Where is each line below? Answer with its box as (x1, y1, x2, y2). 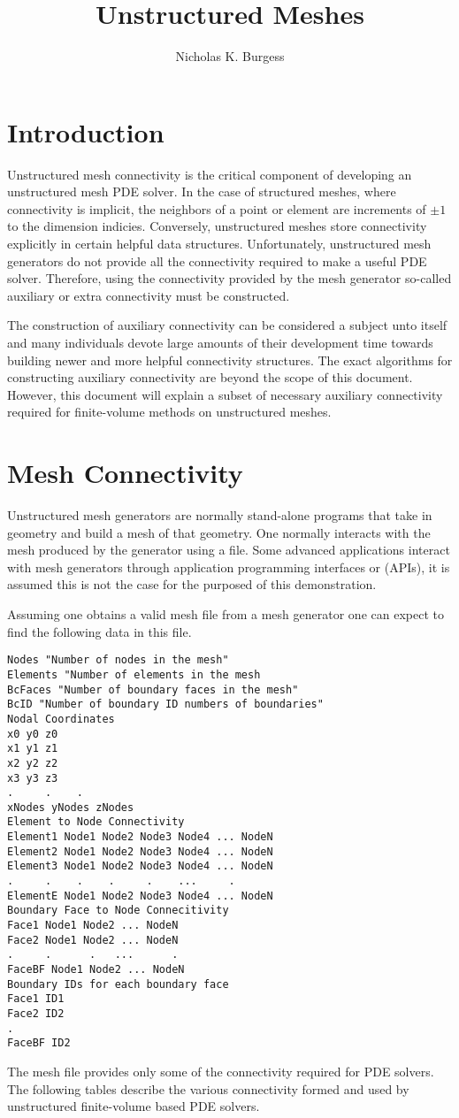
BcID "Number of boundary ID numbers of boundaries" (7, 698, 324, 711)
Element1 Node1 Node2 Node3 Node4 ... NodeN (7, 831, 273, 844)
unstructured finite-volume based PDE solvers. (7, 1097, 260, 1115)
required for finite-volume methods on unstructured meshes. (7, 402, 332, 421)
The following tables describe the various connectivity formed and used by (7, 1079, 409, 1098)
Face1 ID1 (7, 992, 65, 1006)
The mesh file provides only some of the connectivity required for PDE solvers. (7, 1061, 434, 1080)
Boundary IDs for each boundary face (7, 977, 229, 991)
